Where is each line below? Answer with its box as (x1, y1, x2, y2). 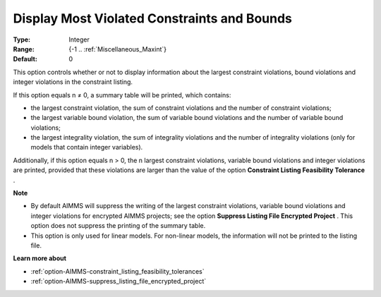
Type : (13, 35, 31, 44)
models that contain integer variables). (30, 143, 143, 152)
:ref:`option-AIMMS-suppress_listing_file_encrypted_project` (30, 277, 207, 286)
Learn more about (13, 254, 67, 262)
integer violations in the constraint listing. (13, 78, 133, 86)
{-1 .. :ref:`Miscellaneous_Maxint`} (68, 44, 167, 53)
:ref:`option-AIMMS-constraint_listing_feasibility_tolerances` (30, 267, 205, 275)
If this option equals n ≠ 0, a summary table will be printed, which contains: (13, 90, 231, 99)
